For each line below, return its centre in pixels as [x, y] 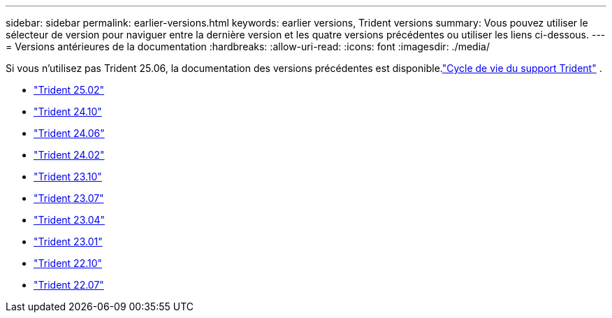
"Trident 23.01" [68, 241]
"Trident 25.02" [69, 90]
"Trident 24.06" [69, 133]
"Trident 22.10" [68, 263]
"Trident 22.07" [69, 285]
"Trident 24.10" [68, 111]
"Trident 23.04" [70, 220]
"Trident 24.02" [69, 155]
